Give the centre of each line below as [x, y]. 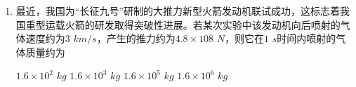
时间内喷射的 [306, 38]
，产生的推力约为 [136, 38]
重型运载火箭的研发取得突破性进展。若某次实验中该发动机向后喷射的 [183, 24]
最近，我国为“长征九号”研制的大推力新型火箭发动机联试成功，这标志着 [178, 11]
